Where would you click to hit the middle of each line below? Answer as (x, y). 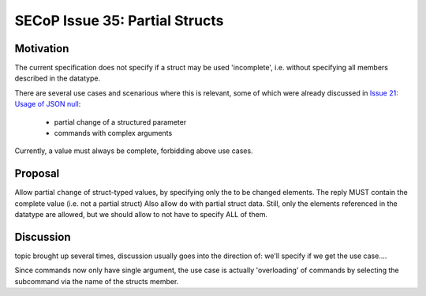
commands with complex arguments (113, 133)
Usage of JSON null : (48, 104)
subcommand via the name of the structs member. (97, 281)
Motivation (42, 49)
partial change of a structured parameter (120, 122)
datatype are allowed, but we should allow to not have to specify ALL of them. (141, 215)
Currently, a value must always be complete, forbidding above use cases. (134, 151)
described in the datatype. (58, 78)
